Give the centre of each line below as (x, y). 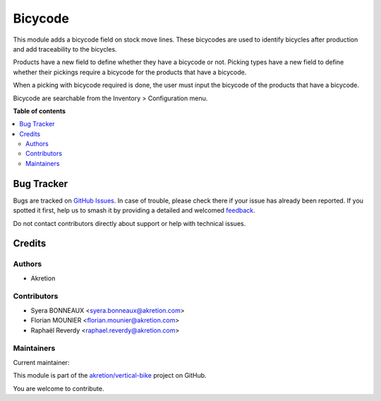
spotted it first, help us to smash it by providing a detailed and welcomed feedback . (134, 210)
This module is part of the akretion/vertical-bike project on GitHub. (110, 376)
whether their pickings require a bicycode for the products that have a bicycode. (130, 72)
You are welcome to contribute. (59, 388)
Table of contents (40, 111)
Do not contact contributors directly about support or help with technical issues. (129, 223)
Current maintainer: (41, 362)
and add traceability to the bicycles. (65, 49)
